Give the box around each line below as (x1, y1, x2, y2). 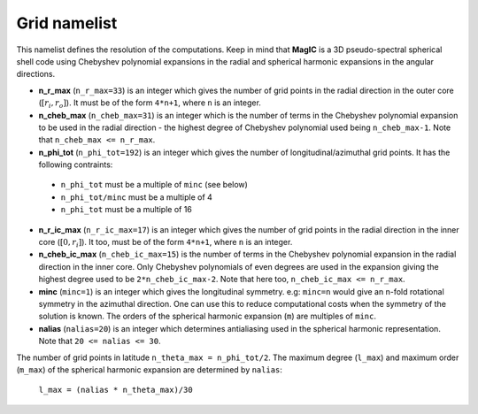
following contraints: (38, 159, 113, 170)
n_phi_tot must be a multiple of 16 (60, 204, 192, 215)
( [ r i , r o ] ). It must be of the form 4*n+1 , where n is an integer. (38, 97, 261, 110)
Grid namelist (16, 13, 118, 33)
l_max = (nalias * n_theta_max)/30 (38, 385, 194, 395)
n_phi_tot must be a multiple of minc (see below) (60, 180, 248, 190)
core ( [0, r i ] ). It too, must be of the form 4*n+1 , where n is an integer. (38, 237, 293, 249)
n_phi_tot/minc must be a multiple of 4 (60, 191, 212, 203)
